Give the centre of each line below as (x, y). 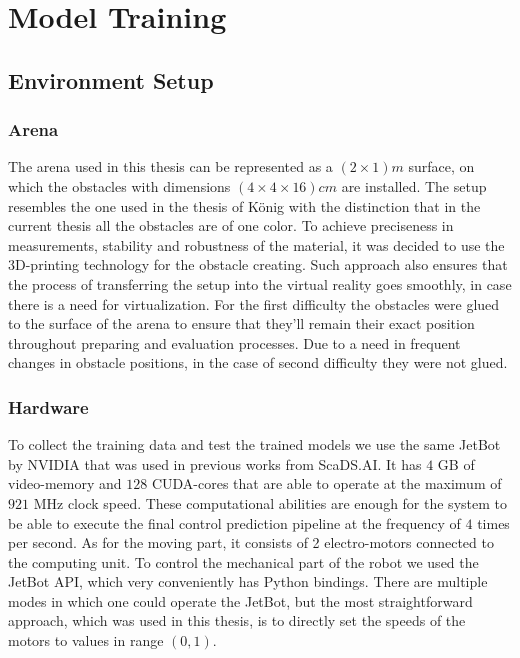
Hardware (48, 406)
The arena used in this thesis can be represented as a (170, 166)
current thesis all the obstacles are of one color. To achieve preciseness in (231, 225)
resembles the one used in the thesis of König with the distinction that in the (244, 205)
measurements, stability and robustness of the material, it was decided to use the (256, 244)
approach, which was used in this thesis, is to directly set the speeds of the (237, 620)
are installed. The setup (414, 185)
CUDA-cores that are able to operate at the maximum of (326, 483)
